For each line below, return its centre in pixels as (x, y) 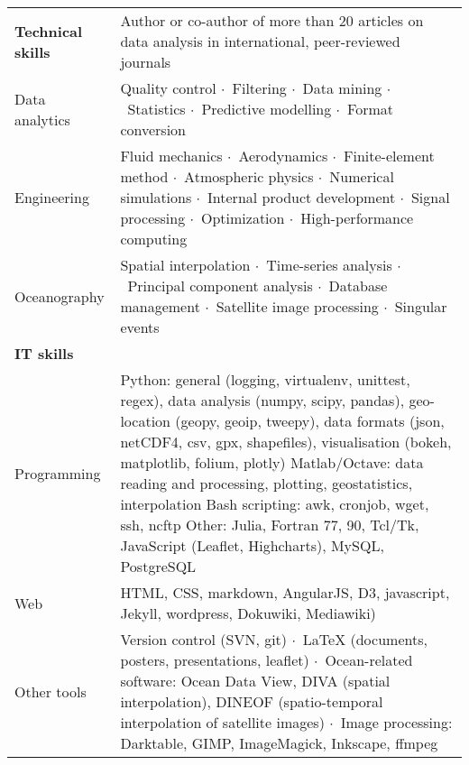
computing (154, 239)
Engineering (52, 197)
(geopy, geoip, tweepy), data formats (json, (310, 421)
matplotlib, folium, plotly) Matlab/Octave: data (272, 462)
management (160, 306)
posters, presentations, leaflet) (215, 660)
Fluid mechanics (171, 156)
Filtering (259, 88)
